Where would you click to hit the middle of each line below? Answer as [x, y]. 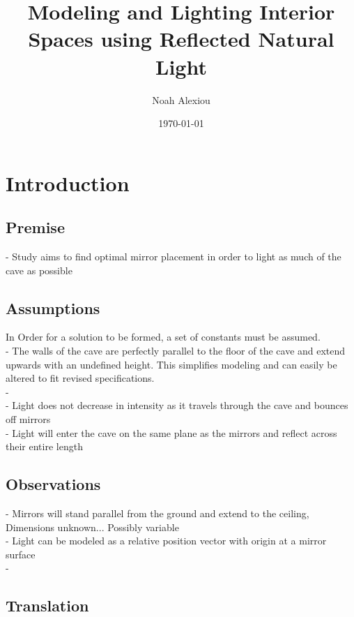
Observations [53, 484]
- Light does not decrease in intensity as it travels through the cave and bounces [177, 405]
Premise [35, 227]
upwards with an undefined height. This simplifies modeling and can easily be [171, 364]
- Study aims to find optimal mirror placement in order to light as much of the [174, 257]
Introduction [68, 183]
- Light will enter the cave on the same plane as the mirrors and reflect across [171, 432]
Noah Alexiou [181, 99]
